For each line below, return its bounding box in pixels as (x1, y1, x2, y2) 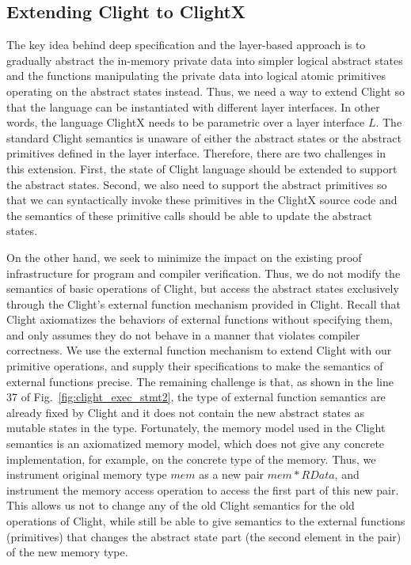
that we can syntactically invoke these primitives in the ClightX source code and (6, 191, 398, 208)
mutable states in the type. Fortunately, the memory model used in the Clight (6, 419, 386, 436)
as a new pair (199, 466, 264, 483)
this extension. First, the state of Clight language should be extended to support (6, 160, 398, 176)
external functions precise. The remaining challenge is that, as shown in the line (6, 373, 394, 389)
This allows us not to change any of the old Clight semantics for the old (6, 497, 355, 514)
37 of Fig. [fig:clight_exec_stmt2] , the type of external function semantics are (6, 389, 386, 405)
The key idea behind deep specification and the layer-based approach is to (6, 36, 366, 53)
